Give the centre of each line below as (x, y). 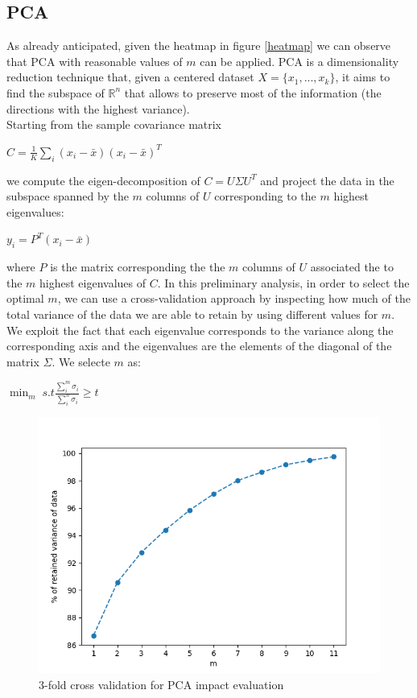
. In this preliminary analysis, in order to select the (283, 282)
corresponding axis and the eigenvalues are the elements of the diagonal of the (199, 346)
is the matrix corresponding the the (138, 267)
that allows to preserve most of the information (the (253, 92)
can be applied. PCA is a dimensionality (299, 61)
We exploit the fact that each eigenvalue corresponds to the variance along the (200, 330)
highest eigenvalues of (93, 282)
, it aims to (363, 77)
